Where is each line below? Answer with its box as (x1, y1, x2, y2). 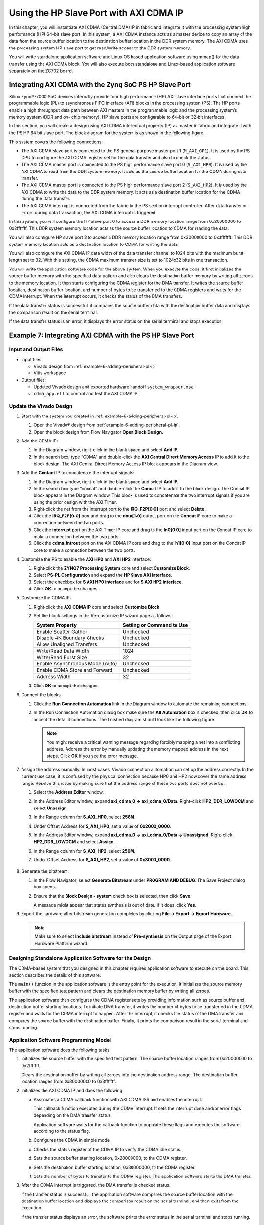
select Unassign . (33, 805, 68, 811)
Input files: (21, 356, 43, 362)
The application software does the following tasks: (9, 1047, 111, 1053)
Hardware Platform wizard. (34, 940, 88, 946)
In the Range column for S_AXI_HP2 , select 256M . (33, 848, 136, 854)
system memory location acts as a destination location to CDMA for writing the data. (9, 241, 179, 247)
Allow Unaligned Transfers (36, 641, 97, 648)
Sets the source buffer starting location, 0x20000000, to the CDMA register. (33, 1155, 187, 1161)
